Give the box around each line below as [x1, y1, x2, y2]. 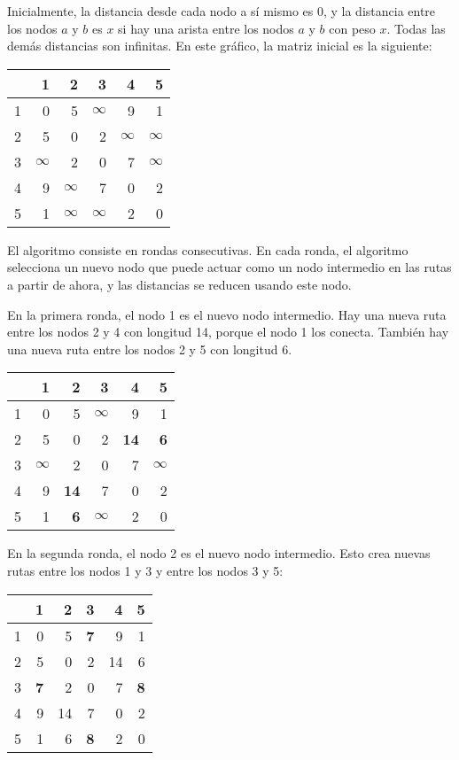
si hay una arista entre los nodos [118, 19, 294, 37]
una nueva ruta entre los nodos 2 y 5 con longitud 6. [7, 339, 292, 358]
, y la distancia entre [323, 2, 436, 19]
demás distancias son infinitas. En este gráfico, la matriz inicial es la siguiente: [7, 36, 432, 55]
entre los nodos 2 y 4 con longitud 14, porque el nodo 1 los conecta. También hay [7, 322, 449, 341]
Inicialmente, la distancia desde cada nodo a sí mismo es [7, 2, 314, 19]
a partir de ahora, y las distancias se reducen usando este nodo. [7, 275, 352, 293]
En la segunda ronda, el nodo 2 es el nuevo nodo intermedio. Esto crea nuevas [7, 544, 431, 562]
